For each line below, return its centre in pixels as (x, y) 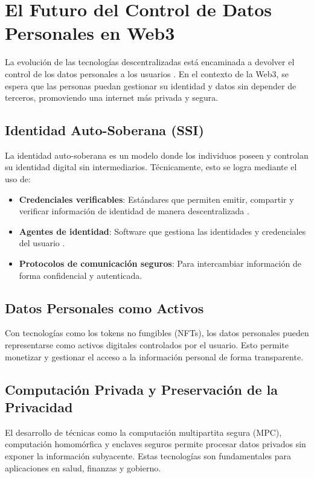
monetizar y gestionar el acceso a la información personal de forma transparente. (154, 356)
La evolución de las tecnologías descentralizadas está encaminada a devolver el (150, 62)
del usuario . (42, 243)
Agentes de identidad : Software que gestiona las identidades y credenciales (162, 231)
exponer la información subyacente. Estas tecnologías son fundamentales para (148, 456)
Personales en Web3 (90, 33)
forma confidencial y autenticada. (81, 275)
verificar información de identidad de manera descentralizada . (134, 211)
